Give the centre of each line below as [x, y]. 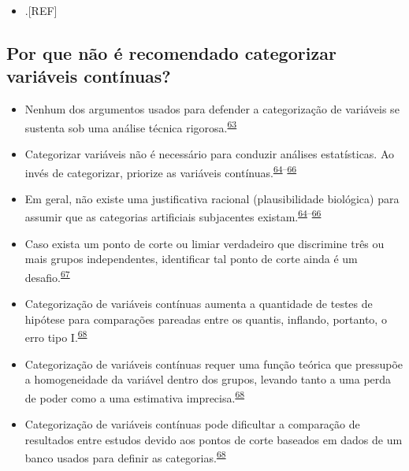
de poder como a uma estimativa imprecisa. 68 [135, 396]
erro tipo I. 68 [56, 336]
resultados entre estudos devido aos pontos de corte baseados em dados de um [214, 439]
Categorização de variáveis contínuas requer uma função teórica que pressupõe [214, 363]
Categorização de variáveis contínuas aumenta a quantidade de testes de [199, 304]
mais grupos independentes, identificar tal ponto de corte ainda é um [191, 259]
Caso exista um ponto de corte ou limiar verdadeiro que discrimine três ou [204, 243]
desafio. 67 [47, 276]
